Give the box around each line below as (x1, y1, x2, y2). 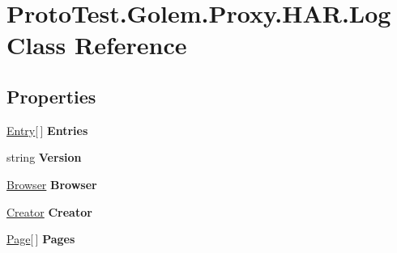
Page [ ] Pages (6, 230, 75, 247)
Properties (6, 83, 96, 108)
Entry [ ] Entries (6, 121, 88, 138)
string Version (6, 149, 82, 166)
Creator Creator (6, 203, 92, 220)
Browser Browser (6, 175, 97, 192)
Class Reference (6, 28, 187, 61)
